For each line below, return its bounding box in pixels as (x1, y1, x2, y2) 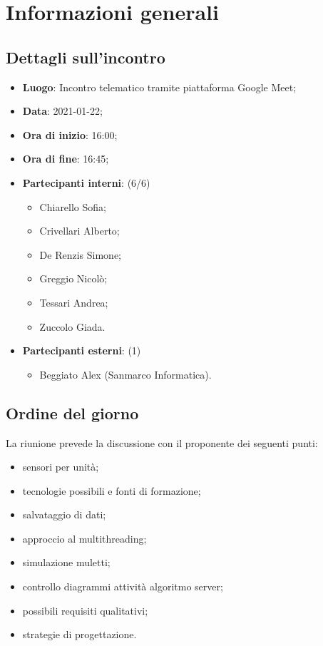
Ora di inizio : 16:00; (22, 127, 118, 142)
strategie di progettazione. (22, 627, 137, 642)
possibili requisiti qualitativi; (22, 603, 148, 617)
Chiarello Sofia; (39, 199, 106, 214)
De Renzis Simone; (39, 247, 121, 262)
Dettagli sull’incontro (6, 46, 165, 68)
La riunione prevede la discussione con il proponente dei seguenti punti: (6, 435, 318, 450)
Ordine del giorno (6, 401, 139, 424)
